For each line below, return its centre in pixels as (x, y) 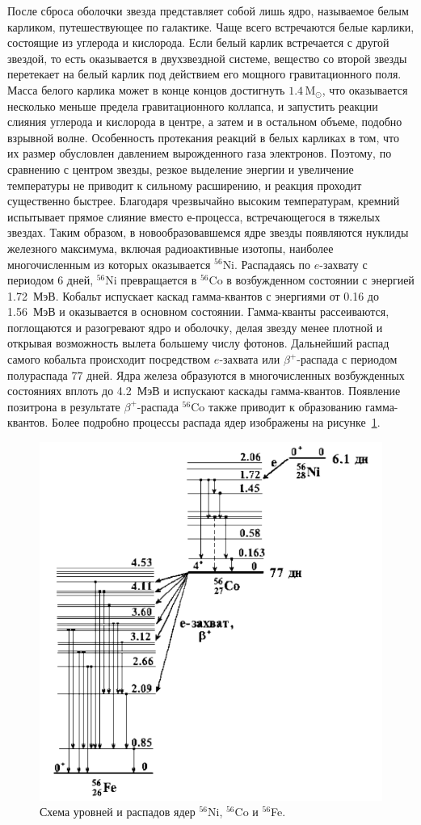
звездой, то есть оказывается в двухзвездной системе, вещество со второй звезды (207, 58)
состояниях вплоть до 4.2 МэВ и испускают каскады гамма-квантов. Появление (204, 391)
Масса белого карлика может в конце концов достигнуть (146, 89)
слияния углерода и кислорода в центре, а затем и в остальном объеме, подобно (205, 122)
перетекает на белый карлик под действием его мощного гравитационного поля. (204, 74)
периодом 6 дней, (51, 280)
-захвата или (250, 359)
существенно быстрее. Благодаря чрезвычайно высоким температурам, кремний (204, 201)
